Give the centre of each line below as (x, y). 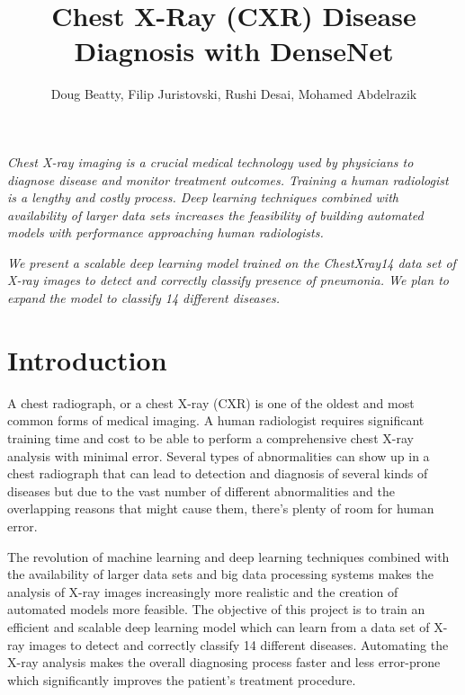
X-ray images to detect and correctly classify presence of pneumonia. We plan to (228, 280)
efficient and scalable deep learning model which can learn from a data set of (219, 626)
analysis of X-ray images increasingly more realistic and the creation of (203, 591)
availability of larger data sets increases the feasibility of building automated (215, 214)
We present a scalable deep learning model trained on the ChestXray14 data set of (232, 262)
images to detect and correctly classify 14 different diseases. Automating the (239, 644)
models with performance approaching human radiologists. (165, 232)
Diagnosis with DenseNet (234, 51)
